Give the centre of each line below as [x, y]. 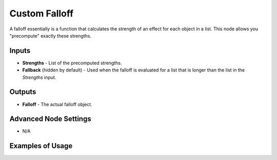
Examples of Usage [41, 146]
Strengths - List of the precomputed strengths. [72, 63]
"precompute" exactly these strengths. [51, 35]
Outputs [23, 92]
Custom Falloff [42, 13]
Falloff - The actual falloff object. [57, 104]
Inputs [20, 51]
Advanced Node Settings [51, 119]
